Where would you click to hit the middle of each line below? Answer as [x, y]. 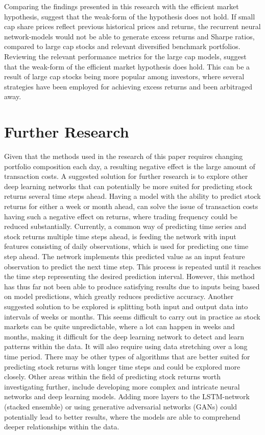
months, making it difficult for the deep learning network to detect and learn [124, 336]
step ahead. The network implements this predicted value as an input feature [125, 256]
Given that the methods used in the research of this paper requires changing [124, 156]
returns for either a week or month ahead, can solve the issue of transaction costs [131, 206]
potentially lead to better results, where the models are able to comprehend [122, 416]
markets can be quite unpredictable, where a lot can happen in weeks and [119, 326]
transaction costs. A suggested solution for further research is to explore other [126, 176]
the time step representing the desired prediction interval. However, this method [129, 276]
